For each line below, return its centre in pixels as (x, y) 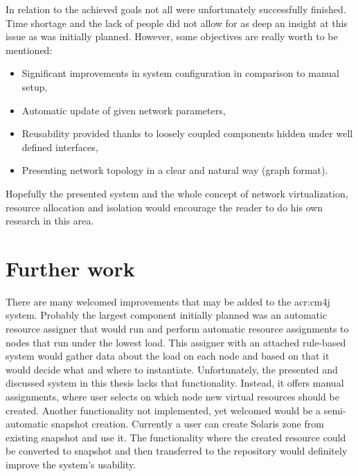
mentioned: (29, 50)
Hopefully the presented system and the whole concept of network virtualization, (177, 193)
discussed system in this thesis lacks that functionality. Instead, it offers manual (175, 383)
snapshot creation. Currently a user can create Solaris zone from (188, 424)
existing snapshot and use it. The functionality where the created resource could (176, 437)
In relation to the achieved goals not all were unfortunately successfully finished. (176, 9)
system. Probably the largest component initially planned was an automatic (167, 315)
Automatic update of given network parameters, (124, 110)
